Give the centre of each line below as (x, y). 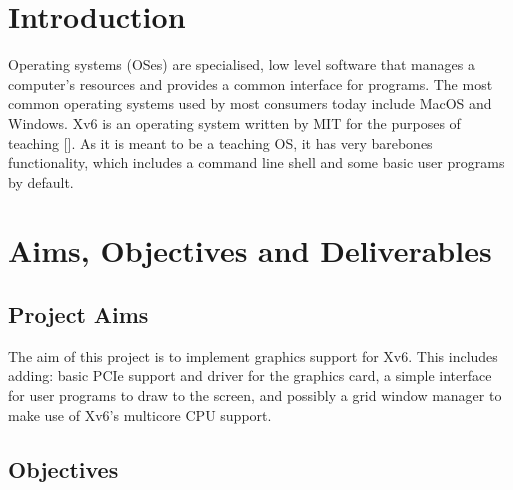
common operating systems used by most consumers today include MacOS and (250, 103)
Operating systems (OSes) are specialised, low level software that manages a (241, 64)
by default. (41, 181)
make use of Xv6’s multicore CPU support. (140, 414)
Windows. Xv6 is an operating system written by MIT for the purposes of (234, 122)
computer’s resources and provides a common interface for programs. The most (250, 83)
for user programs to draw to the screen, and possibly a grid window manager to (255, 395)
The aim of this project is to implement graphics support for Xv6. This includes (253, 355)
